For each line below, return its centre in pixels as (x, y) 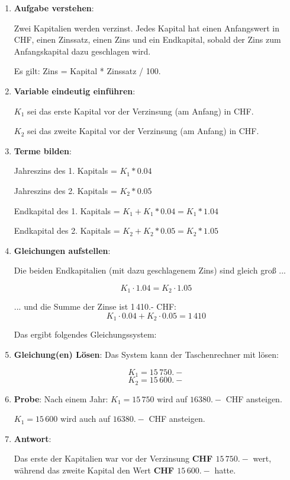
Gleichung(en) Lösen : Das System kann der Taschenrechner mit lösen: (146, 354)
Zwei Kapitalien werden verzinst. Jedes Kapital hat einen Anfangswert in (146, 28)
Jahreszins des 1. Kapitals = (65, 171)
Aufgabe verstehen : (54, 8)
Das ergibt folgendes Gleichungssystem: (85, 334)
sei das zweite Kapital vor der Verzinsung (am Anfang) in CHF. (143, 131)
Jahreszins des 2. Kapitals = (65, 190)
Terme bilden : (43, 150)
